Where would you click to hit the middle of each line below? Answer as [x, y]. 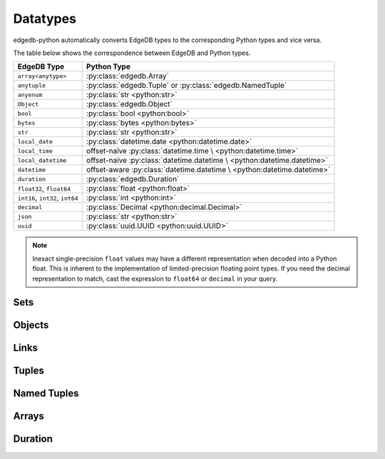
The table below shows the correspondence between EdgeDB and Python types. [132, 53]
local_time [35, 151]
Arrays [29, 417]
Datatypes [45, 19]
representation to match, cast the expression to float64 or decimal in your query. [155, 278]
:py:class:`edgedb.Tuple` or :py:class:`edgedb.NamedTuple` [186, 86]
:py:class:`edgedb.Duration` [133, 179]
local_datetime [42, 160]
